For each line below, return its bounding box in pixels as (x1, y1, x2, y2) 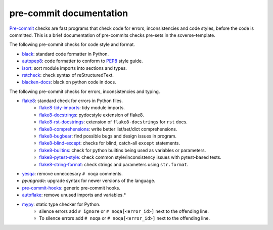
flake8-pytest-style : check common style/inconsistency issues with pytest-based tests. (39, 154, 222, 160)
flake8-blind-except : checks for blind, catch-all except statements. (39, 140, 180, 146)
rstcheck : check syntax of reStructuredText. (22, 72, 114, 78)
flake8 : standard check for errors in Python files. (22, 98, 123, 104)
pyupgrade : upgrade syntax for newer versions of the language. (22, 177, 156, 184)
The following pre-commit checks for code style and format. (9, 41, 135, 48)
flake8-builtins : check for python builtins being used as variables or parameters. (39, 147, 206, 153)
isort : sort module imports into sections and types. (22, 65, 127, 71)
